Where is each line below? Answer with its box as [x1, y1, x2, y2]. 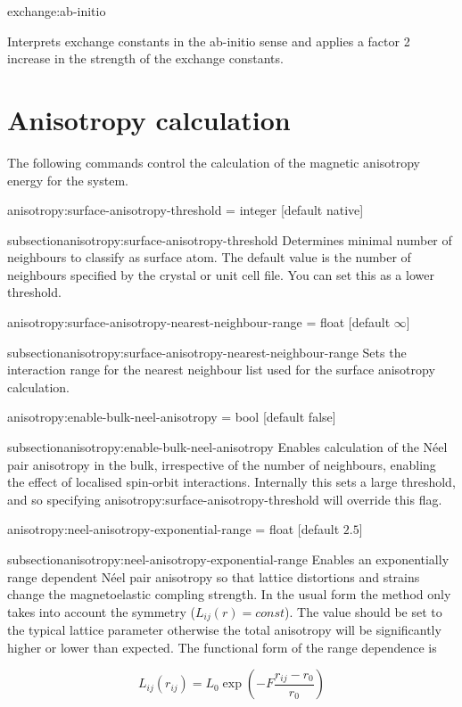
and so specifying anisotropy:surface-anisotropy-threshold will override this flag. [7, 489, 442, 508]
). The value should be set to [285, 602, 442, 621]
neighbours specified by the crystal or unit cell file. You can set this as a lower [7, 265, 434, 284]
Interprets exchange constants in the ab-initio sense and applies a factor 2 [7, 31, 410, 50]
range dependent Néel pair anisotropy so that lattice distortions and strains [7, 567, 420, 586]
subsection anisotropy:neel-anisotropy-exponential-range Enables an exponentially [7, 550, 450, 568]
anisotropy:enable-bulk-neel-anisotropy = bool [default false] [7, 407, 336, 426]
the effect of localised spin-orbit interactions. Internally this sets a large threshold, [7, 473, 456, 491]
